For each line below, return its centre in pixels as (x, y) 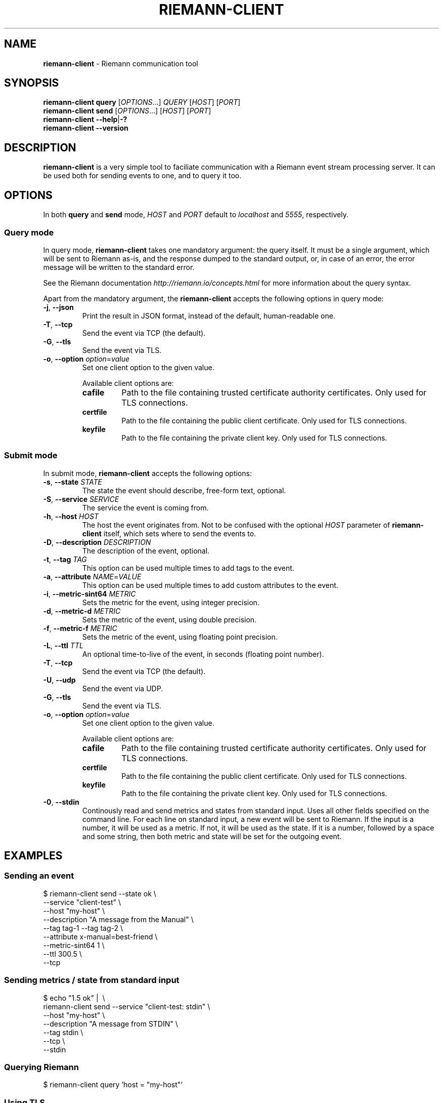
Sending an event (39, 876)
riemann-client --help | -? (85, 120)
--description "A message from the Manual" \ (118, 919)
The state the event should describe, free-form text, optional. (184, 490)
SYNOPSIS (32, 83)
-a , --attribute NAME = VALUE (92, 576)
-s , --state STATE (73, 482)
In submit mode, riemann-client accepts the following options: (147, 473)
